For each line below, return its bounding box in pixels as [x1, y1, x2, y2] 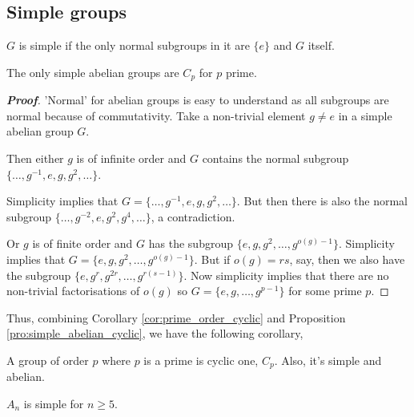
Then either [6, 150, 64, 167]
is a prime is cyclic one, [143, 351, 259, 368]
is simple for [23, 395, 84, 412]
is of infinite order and [76, 150, 187, 167]
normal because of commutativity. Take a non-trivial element [6, 107, 306, 123]
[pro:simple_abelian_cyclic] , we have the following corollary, [6, 325, 303, 342]
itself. [307, 37, 335, 54]
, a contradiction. [151, 208, 235, 225]
